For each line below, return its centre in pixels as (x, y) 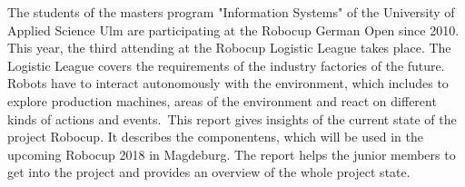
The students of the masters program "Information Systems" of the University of (231, 12)
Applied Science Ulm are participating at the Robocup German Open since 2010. (233, 30)
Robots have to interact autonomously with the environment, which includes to (228, 83)
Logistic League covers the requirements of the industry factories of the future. (226, 65)
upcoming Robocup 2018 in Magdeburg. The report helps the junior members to (232, 154)
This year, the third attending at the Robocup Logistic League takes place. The (229, 48)
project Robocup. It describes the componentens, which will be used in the (215, 137)
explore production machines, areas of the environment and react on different (222, 100)
